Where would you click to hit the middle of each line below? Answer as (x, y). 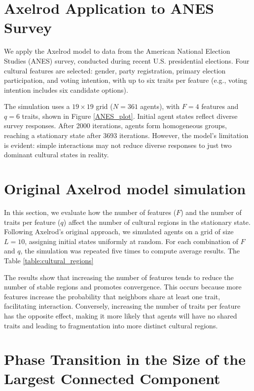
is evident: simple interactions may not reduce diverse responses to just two (118, 145)
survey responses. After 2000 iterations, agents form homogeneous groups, (115, 125)
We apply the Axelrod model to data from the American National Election (117, 51)
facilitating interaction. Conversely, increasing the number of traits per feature (122, 306)
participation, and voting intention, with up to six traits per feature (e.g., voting (126, 80)
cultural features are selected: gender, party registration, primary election (115, 70)
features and (220, 106)
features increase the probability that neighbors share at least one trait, (112, 296)
